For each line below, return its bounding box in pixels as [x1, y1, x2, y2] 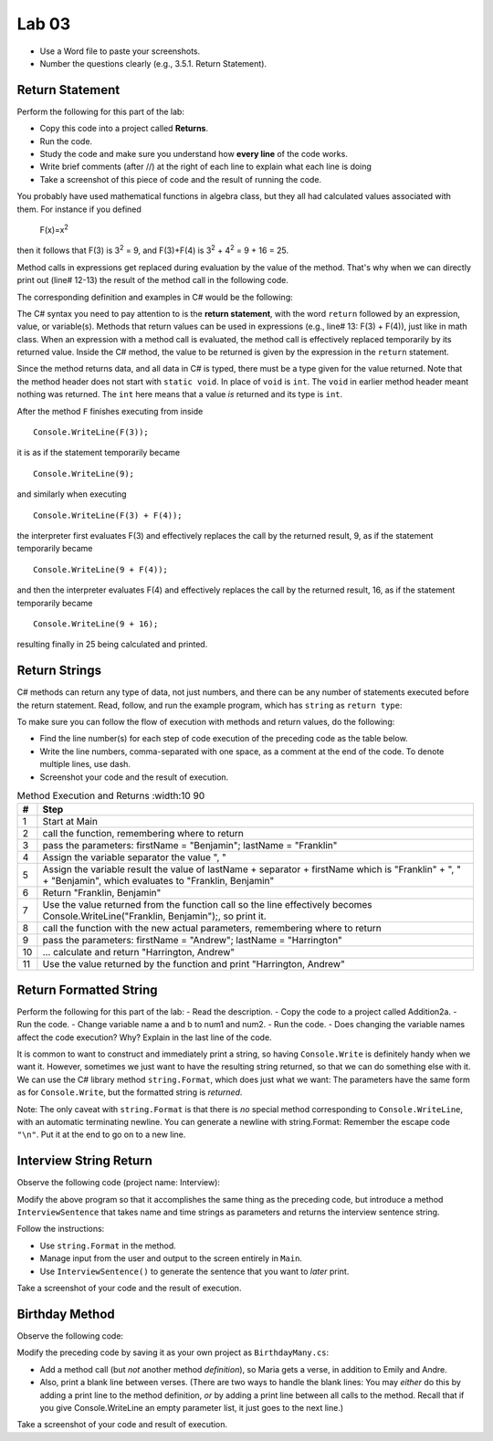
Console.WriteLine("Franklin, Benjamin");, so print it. [42, 910, 267, 922]
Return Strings [16, 663, 102, 678]
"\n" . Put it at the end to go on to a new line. [16, 1129, 186, 1141]
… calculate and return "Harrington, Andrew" [42, 946, 236, 959]
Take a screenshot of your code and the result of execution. [16, 1283, 242, 1294]
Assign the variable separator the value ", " [42, 851, 227, 864]
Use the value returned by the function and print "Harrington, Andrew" [42, 958, 346, 971]
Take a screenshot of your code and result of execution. [16, 1419, 228, 1430]
